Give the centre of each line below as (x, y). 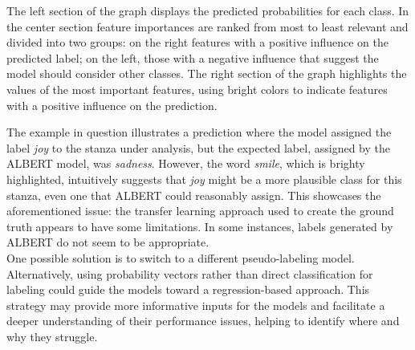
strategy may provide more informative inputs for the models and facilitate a (196, 305)
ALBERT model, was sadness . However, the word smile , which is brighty (186, 163)
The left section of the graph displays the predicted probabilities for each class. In (208, 10)
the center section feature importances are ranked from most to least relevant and (207, 26)
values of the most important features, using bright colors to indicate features (197, 89)
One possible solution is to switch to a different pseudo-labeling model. (181, 257)
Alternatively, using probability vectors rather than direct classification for (190, 273)
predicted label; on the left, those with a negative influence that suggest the (193, 57)
